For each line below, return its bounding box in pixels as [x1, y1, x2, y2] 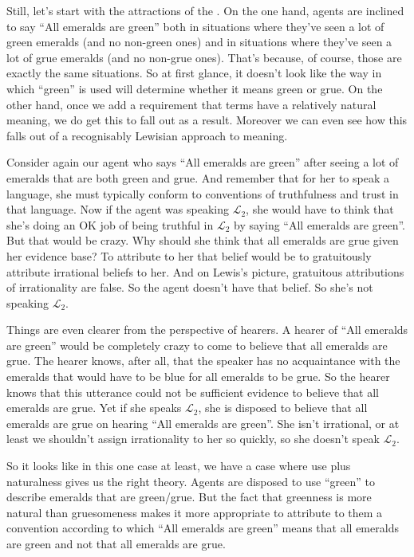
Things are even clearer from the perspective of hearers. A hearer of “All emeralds [6, 321, 408, 338]
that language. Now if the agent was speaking [6, 201, 229, 218]
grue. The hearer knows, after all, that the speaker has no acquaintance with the [6, 352, 400, 369]
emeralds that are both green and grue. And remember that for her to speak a [6, 169, 389, 186]
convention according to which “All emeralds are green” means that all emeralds [6, 520, 399, 536]
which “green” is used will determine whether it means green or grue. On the [6, 80, 383, 96]
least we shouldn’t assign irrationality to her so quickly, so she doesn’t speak [6, 430, 380, 447]
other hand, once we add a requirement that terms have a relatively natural [6, 96, 377, 112]
